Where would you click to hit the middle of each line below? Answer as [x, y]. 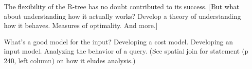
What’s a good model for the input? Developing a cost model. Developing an [118, 41]
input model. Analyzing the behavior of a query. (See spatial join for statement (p [126, 51]
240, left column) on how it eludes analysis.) [70, 60]
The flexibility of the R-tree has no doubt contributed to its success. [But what [122, 6]
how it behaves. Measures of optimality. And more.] [81, 25]
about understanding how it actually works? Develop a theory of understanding [123, 16]
